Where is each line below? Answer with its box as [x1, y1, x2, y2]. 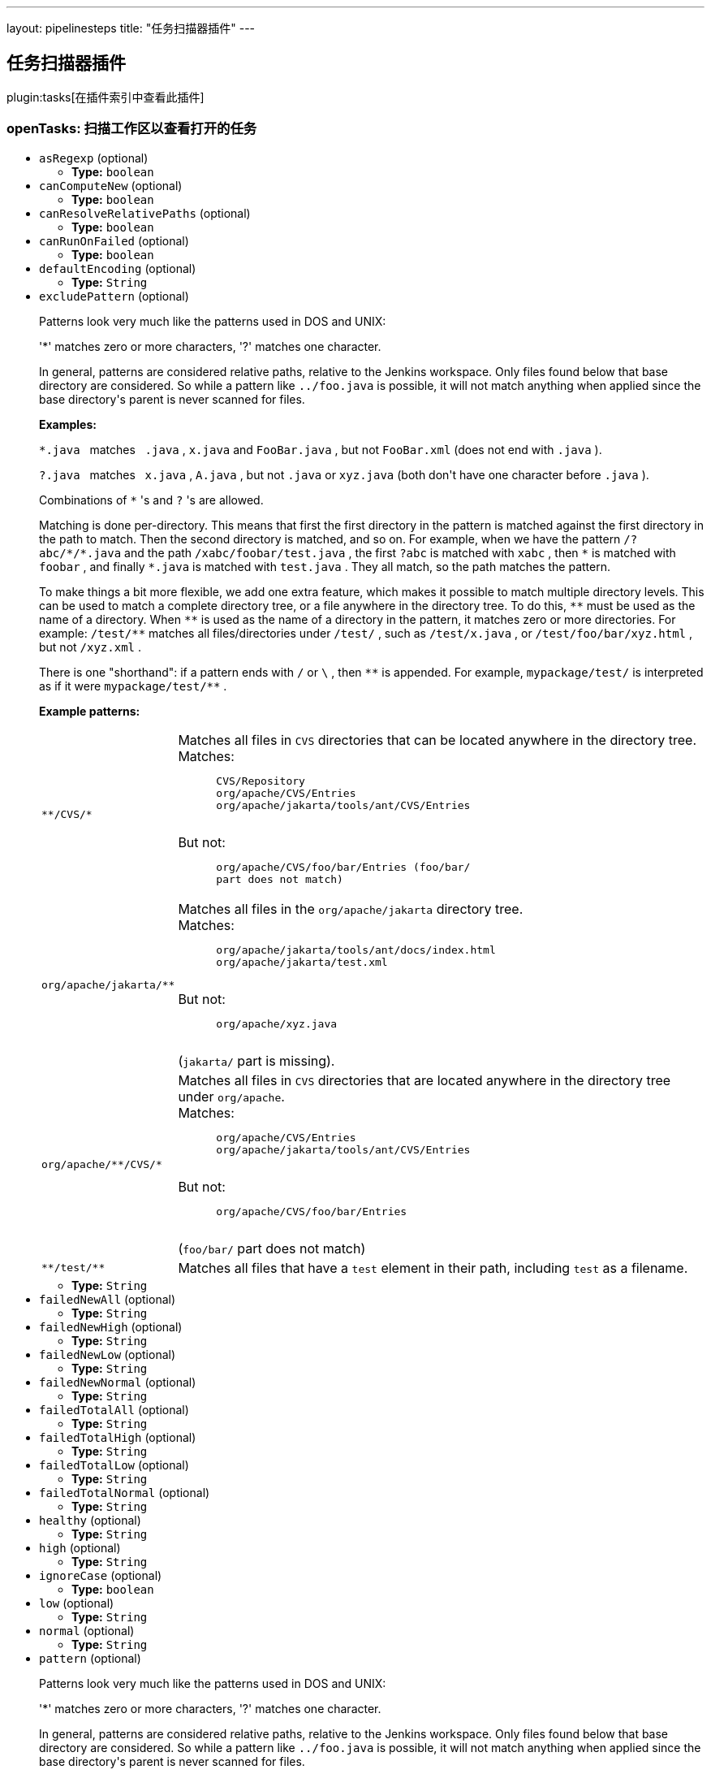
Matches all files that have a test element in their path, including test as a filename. [178, 1259, 688, 1276]
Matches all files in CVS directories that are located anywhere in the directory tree [178, 1071, 671, 1088]
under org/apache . [178, 1088, 285, 1105]
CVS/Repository [216, 774, 305, 787]
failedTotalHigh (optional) [39, 1430, 196, 1444]
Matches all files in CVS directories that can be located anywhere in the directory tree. [178, 731, 696, 748]
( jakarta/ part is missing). [178, 1052, 335, 1069]
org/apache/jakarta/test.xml [216, 955, 388, 968]
